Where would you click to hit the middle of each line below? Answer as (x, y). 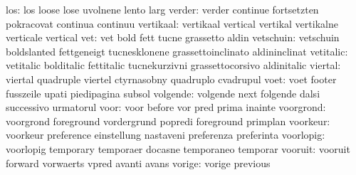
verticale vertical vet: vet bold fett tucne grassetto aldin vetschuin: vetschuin (173, 37)
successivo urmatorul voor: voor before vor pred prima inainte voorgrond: (166, 107)
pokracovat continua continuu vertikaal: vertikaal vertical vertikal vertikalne (172, 23)
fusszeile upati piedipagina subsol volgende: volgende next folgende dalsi (163, 93)
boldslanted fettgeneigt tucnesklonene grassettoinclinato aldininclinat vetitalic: (177, 51)
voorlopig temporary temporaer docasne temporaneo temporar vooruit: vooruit (178, 148)
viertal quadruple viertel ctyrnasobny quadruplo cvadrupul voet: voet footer (171, 79)
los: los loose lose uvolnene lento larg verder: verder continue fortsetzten (162, 9)
